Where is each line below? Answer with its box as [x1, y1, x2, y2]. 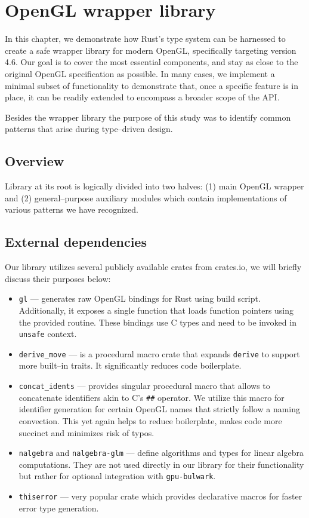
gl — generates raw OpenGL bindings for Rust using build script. [18, 292, 261, 305]
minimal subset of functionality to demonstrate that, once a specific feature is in [5, 79, 299, 91]
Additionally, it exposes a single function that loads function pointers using [18, 304, 294, 316]
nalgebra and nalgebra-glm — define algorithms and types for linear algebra [18, 446, 304, 459]
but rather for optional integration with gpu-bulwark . [18, 470, 216, 482]
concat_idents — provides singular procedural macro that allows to [18, 379, 270, 391]
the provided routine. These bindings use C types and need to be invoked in [18, 315, 296, 328]
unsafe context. [18, 327, 77, 340]
